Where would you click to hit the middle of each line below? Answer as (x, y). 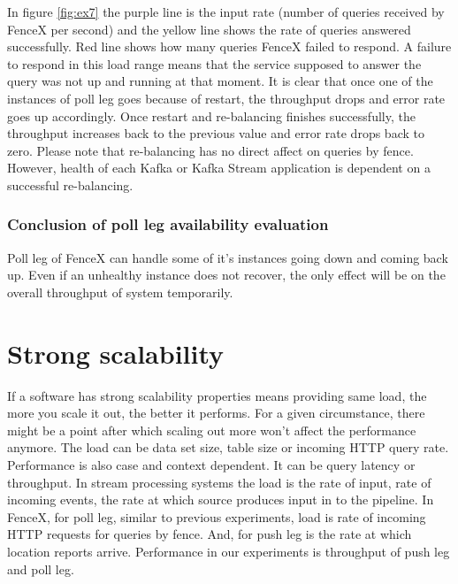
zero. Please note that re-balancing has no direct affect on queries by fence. (210, 150)
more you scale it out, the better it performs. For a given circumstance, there (216, 413)
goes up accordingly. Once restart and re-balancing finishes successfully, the (211, 115)
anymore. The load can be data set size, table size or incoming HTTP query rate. (228, 447)
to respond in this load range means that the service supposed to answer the (214, 63)
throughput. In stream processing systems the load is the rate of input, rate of (219, 482)
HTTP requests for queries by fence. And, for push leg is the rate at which (210, 534)
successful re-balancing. (70, 184)
